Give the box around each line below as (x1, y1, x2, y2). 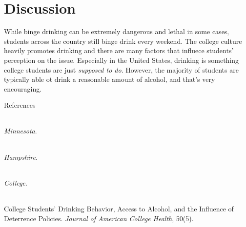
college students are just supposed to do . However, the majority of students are (4, 64, 239, 75)
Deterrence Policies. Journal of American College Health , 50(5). (4, 213, 194, 223)
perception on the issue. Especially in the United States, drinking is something (4, 55, 239, 65)
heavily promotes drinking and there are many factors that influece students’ (4, 45, 234, 56)
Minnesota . (4, 126, 37, 136)
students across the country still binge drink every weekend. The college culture (4, 36, 242, 46)
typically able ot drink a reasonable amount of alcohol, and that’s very (4, 74, 215, 84)
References (4, 100, 36, 110)
